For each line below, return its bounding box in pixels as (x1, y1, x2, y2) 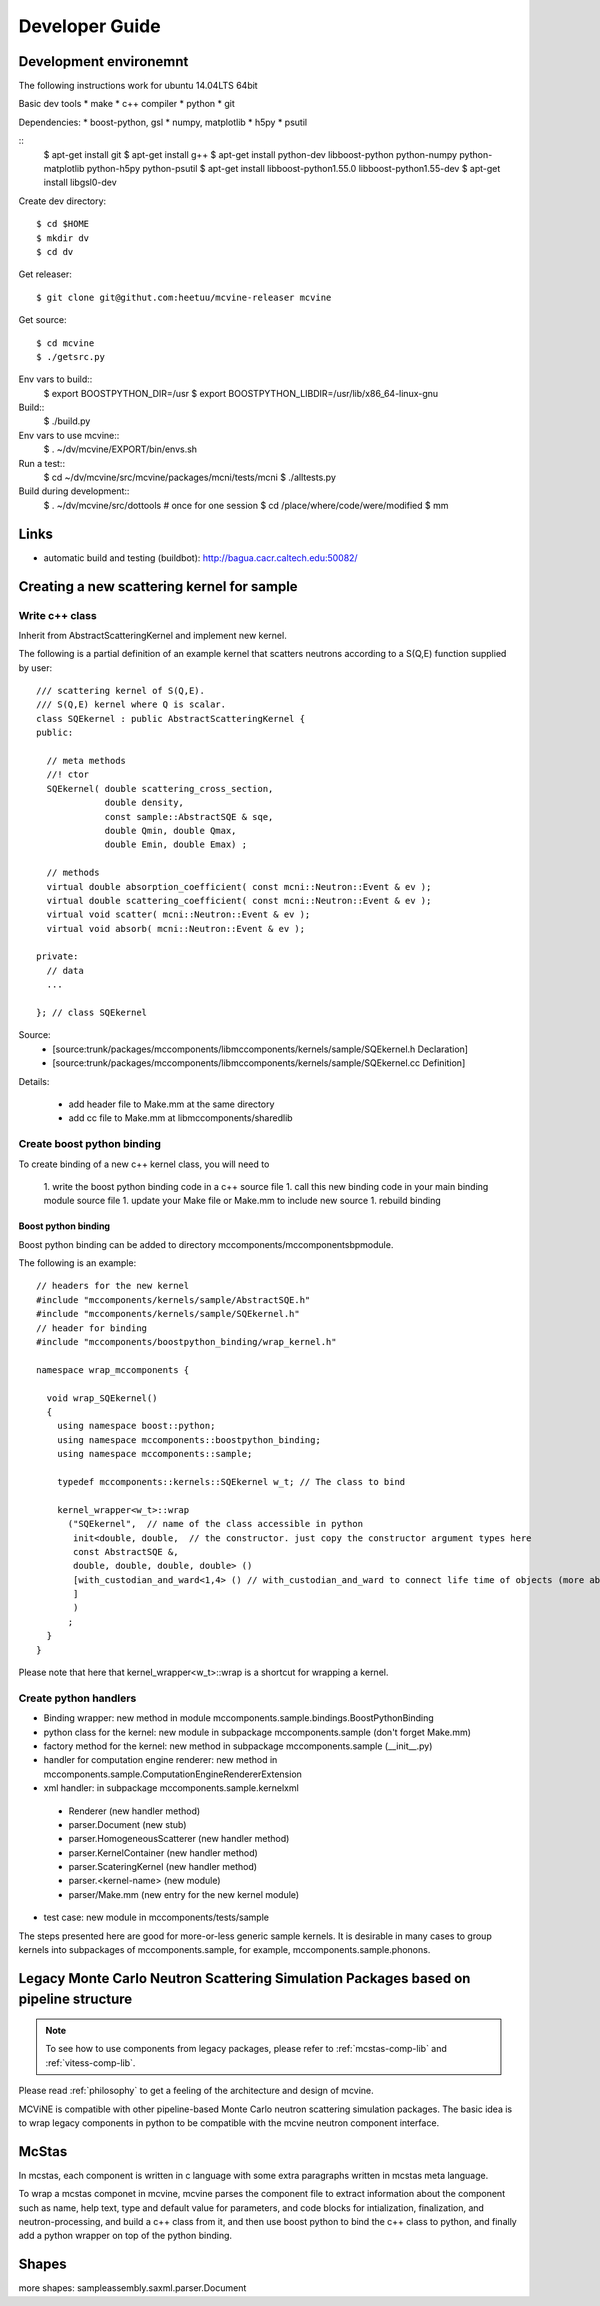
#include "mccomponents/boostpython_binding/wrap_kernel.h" (36, 1336, 337, 1348)
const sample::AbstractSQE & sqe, (104, 811, 274, 822)
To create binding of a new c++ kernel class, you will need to (18, 1158, 270, 1170)
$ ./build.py (43, 415, 91, 427)
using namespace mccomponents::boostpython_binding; (56, 1434, 322, 1445)
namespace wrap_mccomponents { (36, 1364, 190, 1375)
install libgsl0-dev (43, 176, 117, 189)
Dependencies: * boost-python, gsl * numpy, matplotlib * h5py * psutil (18, 116, 308, 128)
